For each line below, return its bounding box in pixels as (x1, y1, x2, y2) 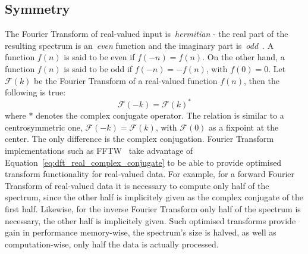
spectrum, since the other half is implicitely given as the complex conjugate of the (5, 191, 304, 203)
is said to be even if (64, 51, 135, 63)
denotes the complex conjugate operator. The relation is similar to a (36, 109, 284, 122)
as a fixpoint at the (209, 120, 279, 133)
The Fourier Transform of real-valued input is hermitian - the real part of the (5, 27, 288, 40)
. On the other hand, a (202, 51, 285, 63)
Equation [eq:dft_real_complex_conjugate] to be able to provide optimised (5, 156, 282, 168)
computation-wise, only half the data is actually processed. (5, 237, 219, 250)
